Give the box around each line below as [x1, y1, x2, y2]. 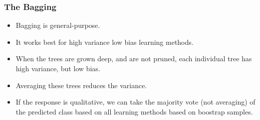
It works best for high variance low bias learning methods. [15, 36, 194, 47]
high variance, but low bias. [15, 63, 100, 73]
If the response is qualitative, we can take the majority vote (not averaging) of [15, 97, 256, 107]
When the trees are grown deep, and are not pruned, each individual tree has [15, 53, 252, 64]
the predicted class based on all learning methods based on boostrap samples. [15, 106, 253, 117]
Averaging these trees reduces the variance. [15, 80, 147, 90]
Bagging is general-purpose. [15, 20, 100, 30]
